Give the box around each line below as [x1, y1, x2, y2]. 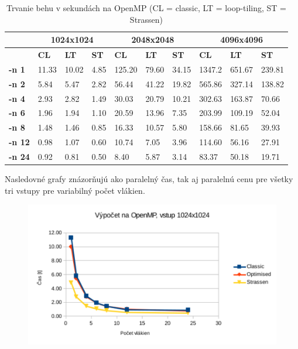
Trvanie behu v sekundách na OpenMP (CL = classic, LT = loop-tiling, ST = [6, 2, 286, 13]
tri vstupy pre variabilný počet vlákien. [5, 184, 145, 196]
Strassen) [129, 13, 163, 25]
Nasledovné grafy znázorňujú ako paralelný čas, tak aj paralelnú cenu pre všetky [5, 173, 293, 185]
